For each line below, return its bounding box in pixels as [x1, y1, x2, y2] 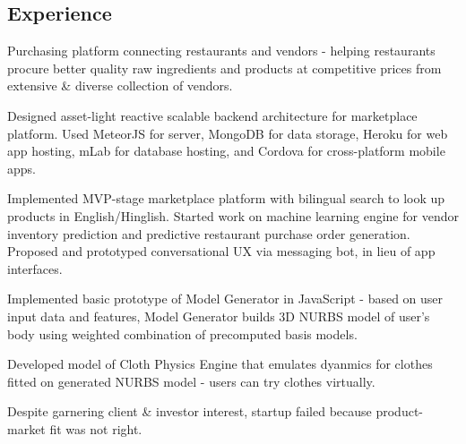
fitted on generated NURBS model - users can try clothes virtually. [7, 371, 375, 390]
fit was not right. [49, 419, 142, 438]
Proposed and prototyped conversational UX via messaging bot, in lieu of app [7, 242, 436, 260]
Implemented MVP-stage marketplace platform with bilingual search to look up [7, 189, 445, 208]
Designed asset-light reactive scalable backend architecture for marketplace [7, 106, 418, 124]
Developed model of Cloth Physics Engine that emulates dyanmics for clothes [7, 354, 433, 373]
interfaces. [7, 259, 63, 277]
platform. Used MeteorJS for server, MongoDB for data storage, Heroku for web [7, 124, 448, 142]
